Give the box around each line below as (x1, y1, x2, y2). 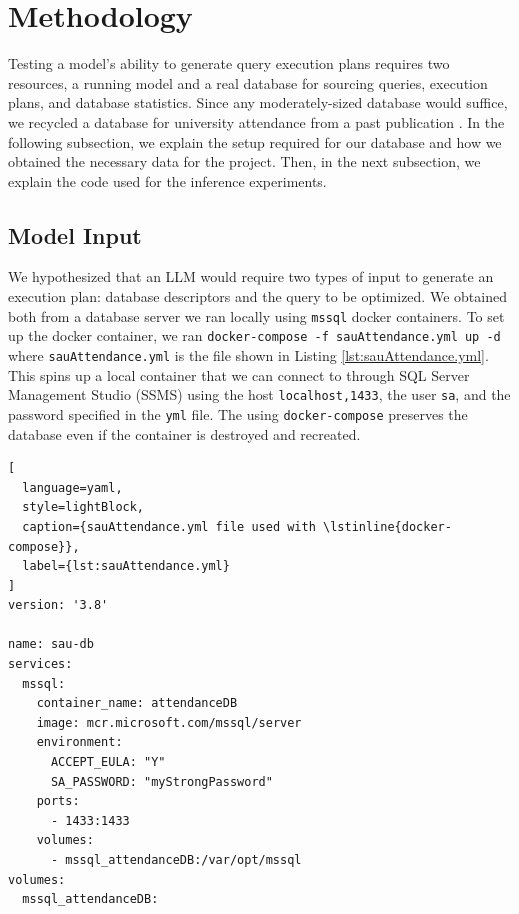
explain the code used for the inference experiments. (8, 170, 327, 191)
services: (8, 657, 73, 672)
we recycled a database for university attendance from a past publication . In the (8, 111, 505, 132)
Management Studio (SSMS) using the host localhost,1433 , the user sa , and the (8, 384, 511, 405)
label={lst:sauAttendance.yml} (22, 559, 230, 574)
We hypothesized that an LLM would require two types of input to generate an (8, 266, 494, 287)
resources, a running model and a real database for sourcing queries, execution (8, 72, 488, 93)
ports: (36, 794, 80, 809)
